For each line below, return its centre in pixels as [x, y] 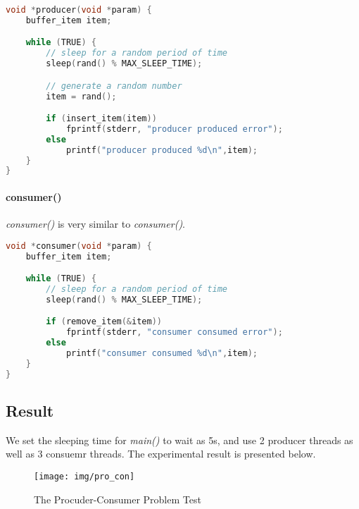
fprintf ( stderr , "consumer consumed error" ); [174, 332]
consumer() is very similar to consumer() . [96, 224]
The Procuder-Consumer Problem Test [118, 499]
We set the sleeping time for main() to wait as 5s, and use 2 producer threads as [179, 440]
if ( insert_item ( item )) [101, 119]
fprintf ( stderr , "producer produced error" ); [174, 129]
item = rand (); [81, 96]
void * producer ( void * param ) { [79, 10]
